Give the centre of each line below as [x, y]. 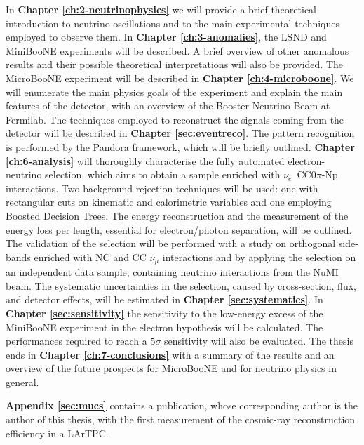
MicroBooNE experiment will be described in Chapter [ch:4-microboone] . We [180, 78]
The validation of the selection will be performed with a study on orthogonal [171, 243]
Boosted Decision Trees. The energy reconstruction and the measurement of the [177, 215]
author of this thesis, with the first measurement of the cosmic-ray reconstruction [181, 419]
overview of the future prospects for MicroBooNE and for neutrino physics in [171, 368]
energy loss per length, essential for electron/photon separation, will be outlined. [179, 229]
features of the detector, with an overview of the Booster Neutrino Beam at [168, 106]
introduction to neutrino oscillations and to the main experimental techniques [173, 23]
